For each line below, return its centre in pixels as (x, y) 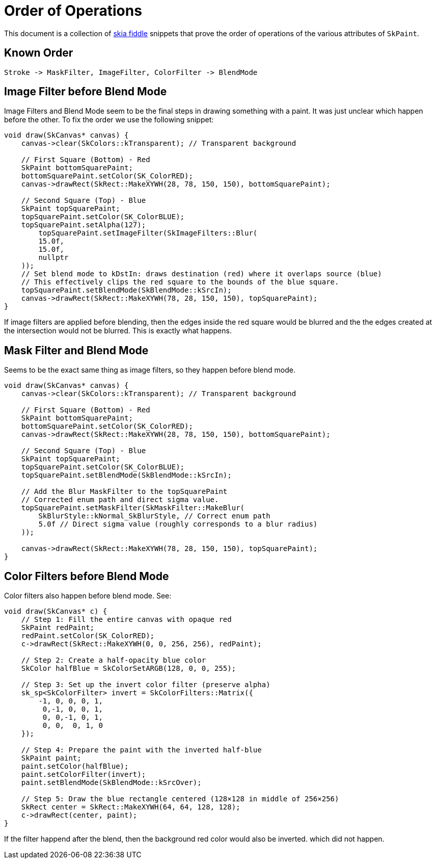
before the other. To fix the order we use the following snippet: (109, 120)
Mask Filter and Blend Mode (76, 350)
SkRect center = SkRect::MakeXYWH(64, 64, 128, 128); (131, 807)
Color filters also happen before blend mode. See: (88, 596)
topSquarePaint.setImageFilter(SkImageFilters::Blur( (148, 233)
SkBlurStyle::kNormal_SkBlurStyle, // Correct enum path (154, 516)
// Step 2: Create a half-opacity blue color (114, 660)
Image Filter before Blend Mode (86, 92)
